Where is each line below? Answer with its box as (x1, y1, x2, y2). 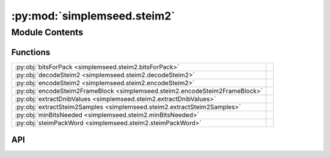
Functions (11, 47, 51, 57)
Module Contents (11, 27, 84, 38)
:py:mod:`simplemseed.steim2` (11, 9, 175, 23)
